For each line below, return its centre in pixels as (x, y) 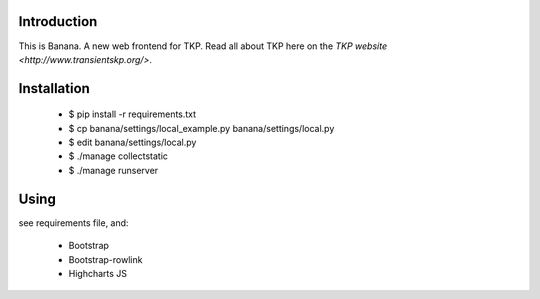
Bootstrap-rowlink (105, 259)
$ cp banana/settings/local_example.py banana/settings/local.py (201, 128)
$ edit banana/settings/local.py (132, 142)
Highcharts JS (98, 273)
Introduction (58, 21)
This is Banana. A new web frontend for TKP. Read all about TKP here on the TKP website (203, 46)
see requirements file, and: (73, 222)
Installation (54, 88)
